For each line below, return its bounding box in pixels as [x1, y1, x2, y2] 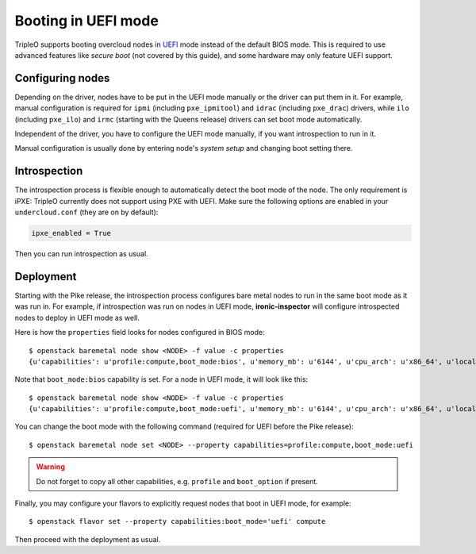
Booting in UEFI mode [14, 12, 159, 29]
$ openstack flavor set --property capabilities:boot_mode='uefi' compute [29, 517, 326, 526]
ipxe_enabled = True [31, 229, 111, 238]
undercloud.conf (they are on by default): [14, 207, 159, 217]
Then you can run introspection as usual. [14, 249, 148, 259]
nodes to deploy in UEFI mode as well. [14, 313, 140, 322]
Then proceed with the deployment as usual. [14, 534, 161, 544]
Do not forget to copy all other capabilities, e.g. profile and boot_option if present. [36, 476, 319, 486]
